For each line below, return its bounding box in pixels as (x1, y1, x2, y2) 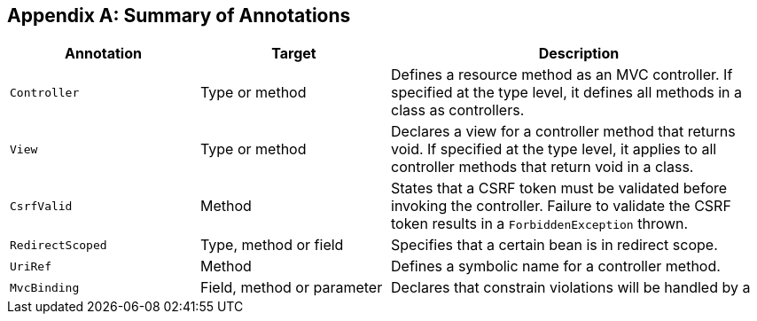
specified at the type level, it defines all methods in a (391, 83, 742, 102)
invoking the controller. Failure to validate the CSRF (391, 197, 731, 215)
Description (538, 44, 620, 63)
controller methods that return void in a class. (391, 158, 694, 176)
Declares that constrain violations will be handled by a (391, 278, 751, 297)
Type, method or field (200, 236, 344, 254)
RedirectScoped (10, 238, 107, 252)
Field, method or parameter (200, 278, 383, 297)
